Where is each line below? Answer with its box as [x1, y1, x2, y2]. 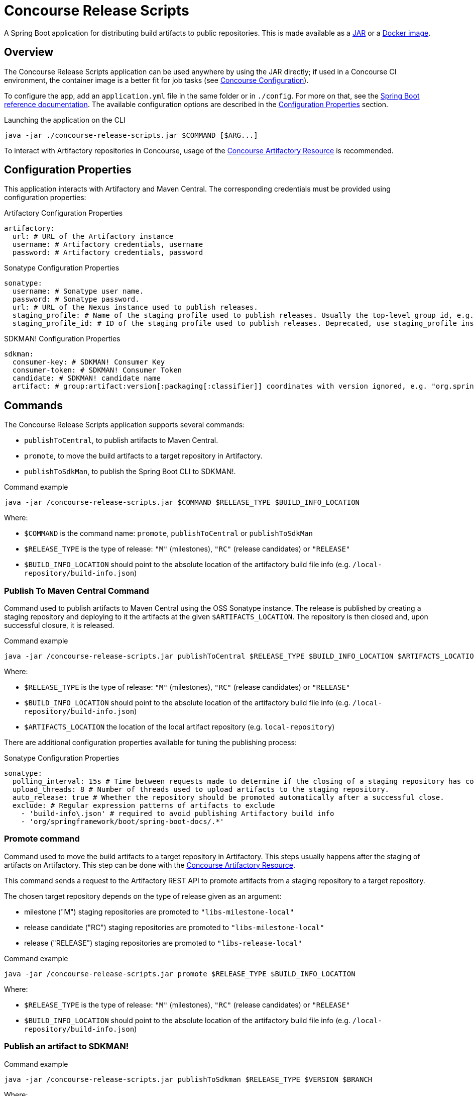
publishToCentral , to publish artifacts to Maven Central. [24, 436, 218, 445]
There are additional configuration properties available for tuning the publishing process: [4, 738, 297, 747]
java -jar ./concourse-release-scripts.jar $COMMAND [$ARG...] [4, 131, 258, 139]
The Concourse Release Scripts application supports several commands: [4, 420, 245, 429]
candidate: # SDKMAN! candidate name [12, 374, 161, 383]
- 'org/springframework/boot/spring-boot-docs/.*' [21, 817, 224, 826]
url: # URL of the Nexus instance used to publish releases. [12, 303, 258, 312]
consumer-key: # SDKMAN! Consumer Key [12, 358, 165, 367]
